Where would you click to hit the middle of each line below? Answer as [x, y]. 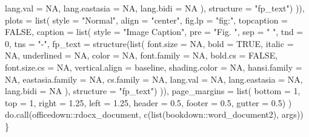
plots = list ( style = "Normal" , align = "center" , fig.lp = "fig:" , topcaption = [147, 20]
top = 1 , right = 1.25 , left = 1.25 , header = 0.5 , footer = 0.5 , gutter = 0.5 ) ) [148, 102]
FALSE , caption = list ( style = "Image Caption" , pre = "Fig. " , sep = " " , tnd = [154, 32]
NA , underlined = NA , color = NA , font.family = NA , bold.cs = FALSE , [141, 55]
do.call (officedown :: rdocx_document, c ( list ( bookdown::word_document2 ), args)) [154, 114]
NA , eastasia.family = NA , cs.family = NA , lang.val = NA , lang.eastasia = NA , [154, 79]
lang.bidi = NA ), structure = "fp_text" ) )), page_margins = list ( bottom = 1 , [153, 91]
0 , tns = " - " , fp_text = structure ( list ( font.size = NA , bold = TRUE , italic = [149, 43]
